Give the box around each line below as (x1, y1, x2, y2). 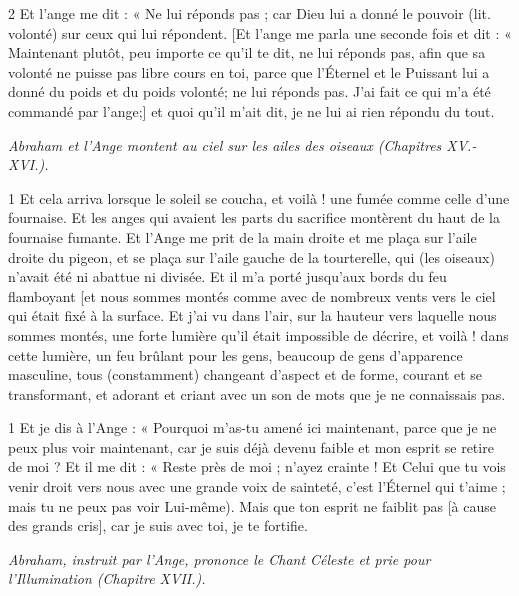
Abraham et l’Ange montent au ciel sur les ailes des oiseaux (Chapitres (8, 134, 442, 155)
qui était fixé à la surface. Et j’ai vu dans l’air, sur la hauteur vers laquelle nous (8, 305, 497, 326)
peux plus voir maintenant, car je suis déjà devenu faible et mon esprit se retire (8, 436, 494, 457)
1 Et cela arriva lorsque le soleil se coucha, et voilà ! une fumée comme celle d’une (8, 187, 510, 208)
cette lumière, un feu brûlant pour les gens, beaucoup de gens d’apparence (8, 344, 463, 365)
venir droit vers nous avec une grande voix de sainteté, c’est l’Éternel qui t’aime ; (8, 476, 506, 497)
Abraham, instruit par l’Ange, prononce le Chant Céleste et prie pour (8, 548, 431, 569)
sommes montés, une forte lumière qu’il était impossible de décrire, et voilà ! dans (8, 324, 509, 345)
